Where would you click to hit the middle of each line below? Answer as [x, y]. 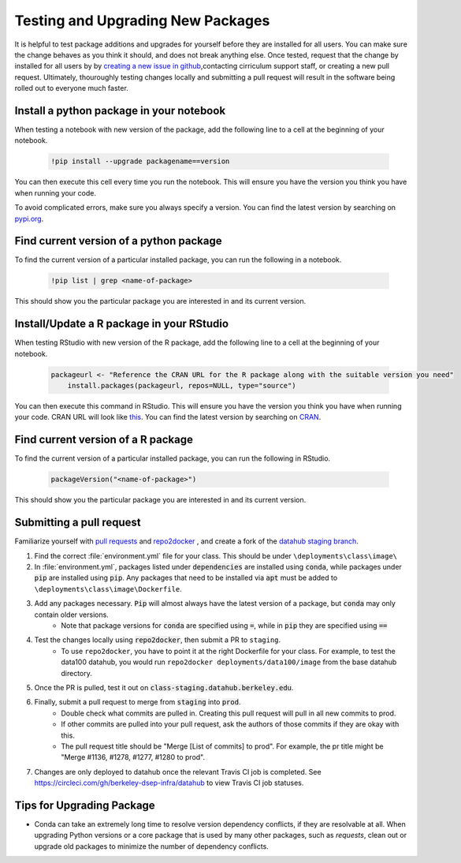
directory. [76, 673]
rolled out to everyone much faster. [72, 88]
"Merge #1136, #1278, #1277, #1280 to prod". [133, 757]
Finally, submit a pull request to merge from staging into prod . [138, 702]
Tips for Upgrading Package [85, 805]
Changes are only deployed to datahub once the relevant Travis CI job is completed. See [178, 771]
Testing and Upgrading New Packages [142, 21]
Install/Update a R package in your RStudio [121, 324]
